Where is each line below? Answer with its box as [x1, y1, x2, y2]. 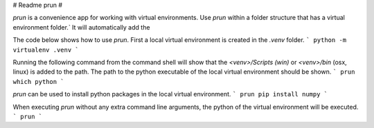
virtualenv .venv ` [12, 45, 79, 54]
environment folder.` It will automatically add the [12, 23, 150, 31]
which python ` [12, 78, 65, 85]
